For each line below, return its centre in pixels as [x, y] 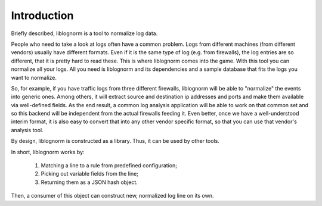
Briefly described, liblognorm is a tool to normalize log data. [84, 33]
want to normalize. [34, 77]
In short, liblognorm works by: [48, 152]
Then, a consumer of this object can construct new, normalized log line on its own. [112, 196]
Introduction [42, 15]
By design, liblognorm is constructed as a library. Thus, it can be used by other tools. [115, 141]
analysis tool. [27, 130]
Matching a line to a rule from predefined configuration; [109, 166]
